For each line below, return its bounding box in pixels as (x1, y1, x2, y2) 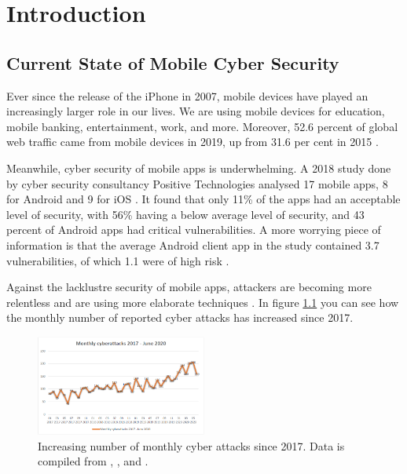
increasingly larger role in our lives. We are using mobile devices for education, (6, 103, 385, 119)
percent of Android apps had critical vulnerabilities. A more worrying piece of (6, 221, 381, 238)
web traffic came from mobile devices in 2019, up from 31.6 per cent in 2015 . (6, 133, 379, 150)
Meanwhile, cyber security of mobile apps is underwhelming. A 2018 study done (6, 159, 391, 176)
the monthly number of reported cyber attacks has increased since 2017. (6, 309, 354, 326)
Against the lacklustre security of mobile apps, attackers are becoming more (6, 279, 372, 295)
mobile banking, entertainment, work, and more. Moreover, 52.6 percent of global (6, 118, 398, 134)
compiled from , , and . (38, 453, 148, 469)
